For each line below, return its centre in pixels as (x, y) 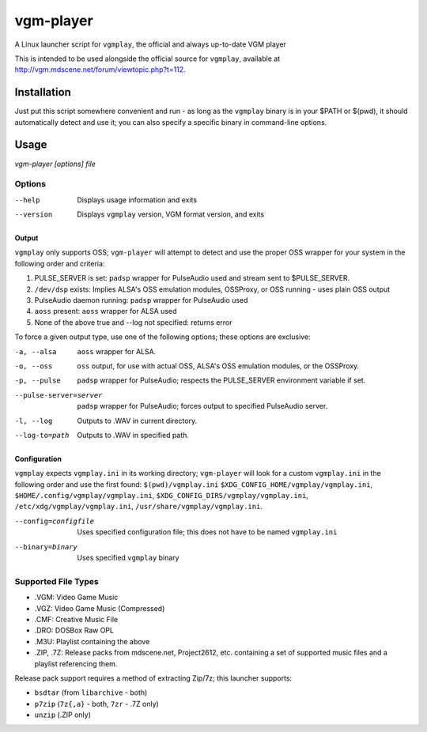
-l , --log (34, 421)
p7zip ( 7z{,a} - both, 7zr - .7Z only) (97, 704)
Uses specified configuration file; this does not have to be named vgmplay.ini (207, 532)
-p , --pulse (38, 381)
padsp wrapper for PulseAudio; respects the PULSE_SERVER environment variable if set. (221, 380)
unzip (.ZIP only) (62, 715)
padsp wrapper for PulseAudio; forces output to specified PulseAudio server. (202, 406)
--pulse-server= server (59, 395)
